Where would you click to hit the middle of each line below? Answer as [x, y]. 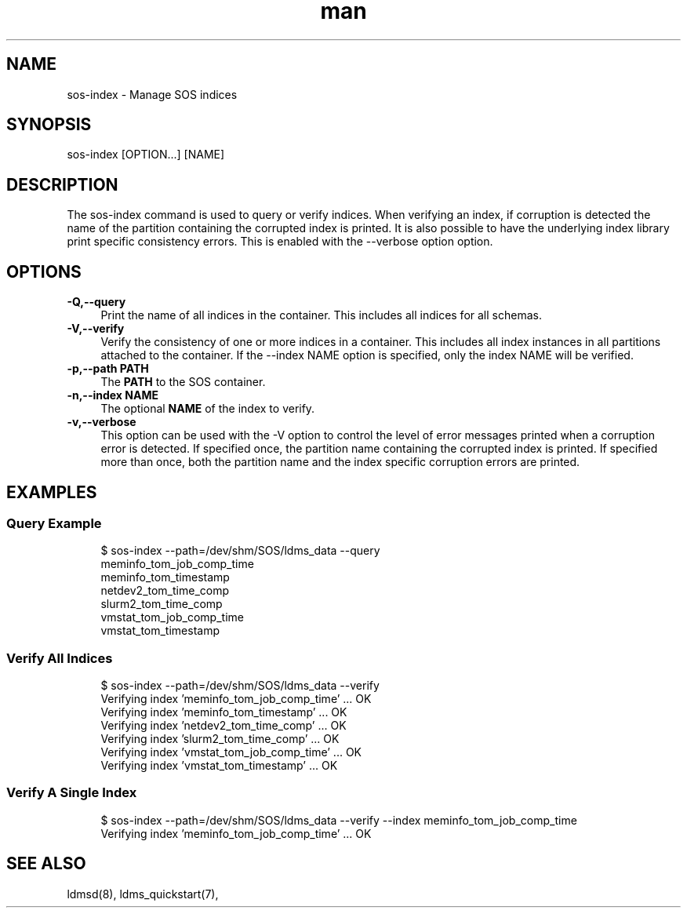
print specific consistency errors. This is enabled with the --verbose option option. [280, 242]
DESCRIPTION [62, 184]
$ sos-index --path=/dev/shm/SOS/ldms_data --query [240, 551]
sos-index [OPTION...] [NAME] [146, 155]
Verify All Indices [60, 658]
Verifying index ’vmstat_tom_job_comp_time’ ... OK [231, 752]
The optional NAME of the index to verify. [208, 409]
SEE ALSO [46, 864]
